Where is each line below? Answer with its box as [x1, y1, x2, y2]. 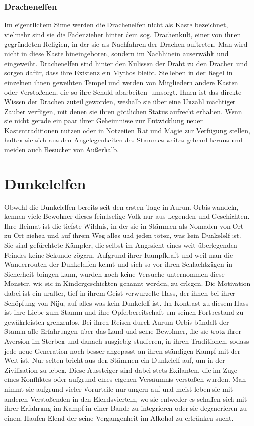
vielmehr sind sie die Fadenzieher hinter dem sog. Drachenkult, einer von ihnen [4, 29, 241, 39]
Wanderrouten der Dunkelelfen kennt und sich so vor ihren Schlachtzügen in [4, 259, 233, 269]
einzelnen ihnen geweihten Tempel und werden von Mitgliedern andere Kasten [4, 77, 238, 87]
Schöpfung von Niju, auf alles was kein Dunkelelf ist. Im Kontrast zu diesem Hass [4, 297, 249, 308]
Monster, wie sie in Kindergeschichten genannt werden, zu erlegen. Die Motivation [4, 278, 251, 288]
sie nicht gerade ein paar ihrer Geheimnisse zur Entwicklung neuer [4, 116, 203, 126]
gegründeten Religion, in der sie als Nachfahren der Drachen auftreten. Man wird [4, 39, 248, 49]
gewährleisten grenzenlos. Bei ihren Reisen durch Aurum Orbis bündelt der [4, 316, 229, 327]
